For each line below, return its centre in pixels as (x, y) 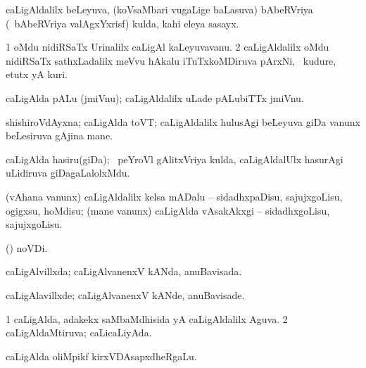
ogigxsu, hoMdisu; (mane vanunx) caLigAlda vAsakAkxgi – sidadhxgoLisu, (168, 210)
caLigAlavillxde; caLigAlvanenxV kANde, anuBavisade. (125, 294)
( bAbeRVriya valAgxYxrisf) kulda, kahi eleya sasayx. (122, 23)
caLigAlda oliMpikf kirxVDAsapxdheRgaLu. (101, 356)
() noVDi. (27, 247)
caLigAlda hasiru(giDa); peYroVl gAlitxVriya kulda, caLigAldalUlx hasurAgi (175, 159)
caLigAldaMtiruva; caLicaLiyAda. (79, 332)
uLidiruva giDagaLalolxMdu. (68, 173)
